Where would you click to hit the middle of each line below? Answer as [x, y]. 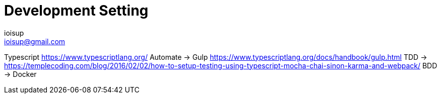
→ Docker [20, 74]
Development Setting [76, 11]
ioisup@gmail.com [35, 41]
